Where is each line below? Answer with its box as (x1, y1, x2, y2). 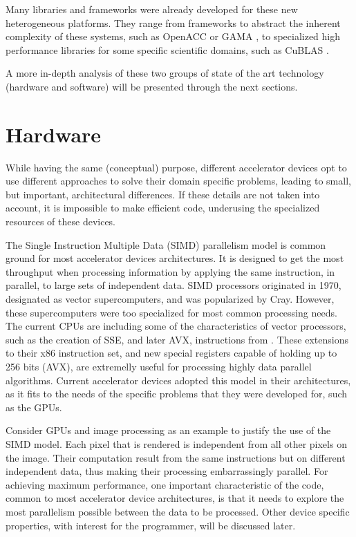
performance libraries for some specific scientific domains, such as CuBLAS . (6, 42, 329, 57)
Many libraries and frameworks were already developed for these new (6, 2, 298, 16)
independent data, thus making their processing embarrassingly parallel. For (6, 464, 328, 478)
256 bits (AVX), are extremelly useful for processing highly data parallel (6, 359, 312, 373)
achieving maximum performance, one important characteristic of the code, (6, 477, 324, 491)
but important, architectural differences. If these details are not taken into (6, 187, 320, 201)
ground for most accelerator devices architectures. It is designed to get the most (6, 251, 344, 265)
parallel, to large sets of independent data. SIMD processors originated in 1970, (6, 278, 341, 292)
